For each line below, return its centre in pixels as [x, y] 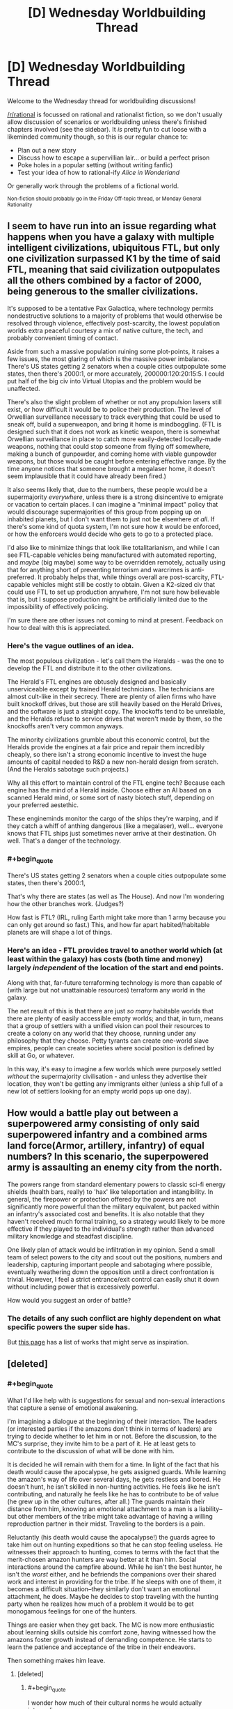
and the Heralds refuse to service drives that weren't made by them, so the [115, 719]
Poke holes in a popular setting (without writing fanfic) [95, 164]
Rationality [20, 205]
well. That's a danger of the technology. [64, 841]
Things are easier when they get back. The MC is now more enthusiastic [111, 1625]
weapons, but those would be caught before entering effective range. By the [117, 461]
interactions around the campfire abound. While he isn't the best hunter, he [115, 1567]
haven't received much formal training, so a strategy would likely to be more [116, 1221]
